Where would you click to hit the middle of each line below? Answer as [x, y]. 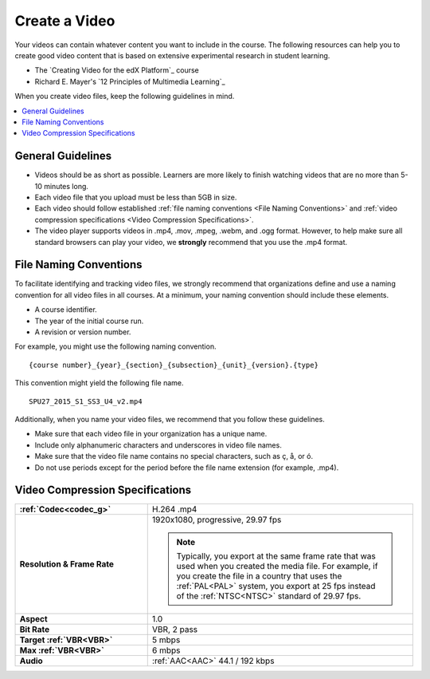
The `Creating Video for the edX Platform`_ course [117, 70]
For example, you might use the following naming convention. [115, 346]
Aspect [33, 619]
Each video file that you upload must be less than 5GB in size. [136, 197]
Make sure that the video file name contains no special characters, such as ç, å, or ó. [174, 456]
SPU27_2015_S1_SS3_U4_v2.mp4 [86, 401]
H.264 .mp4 [174, 509]
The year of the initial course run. [89, 321]
